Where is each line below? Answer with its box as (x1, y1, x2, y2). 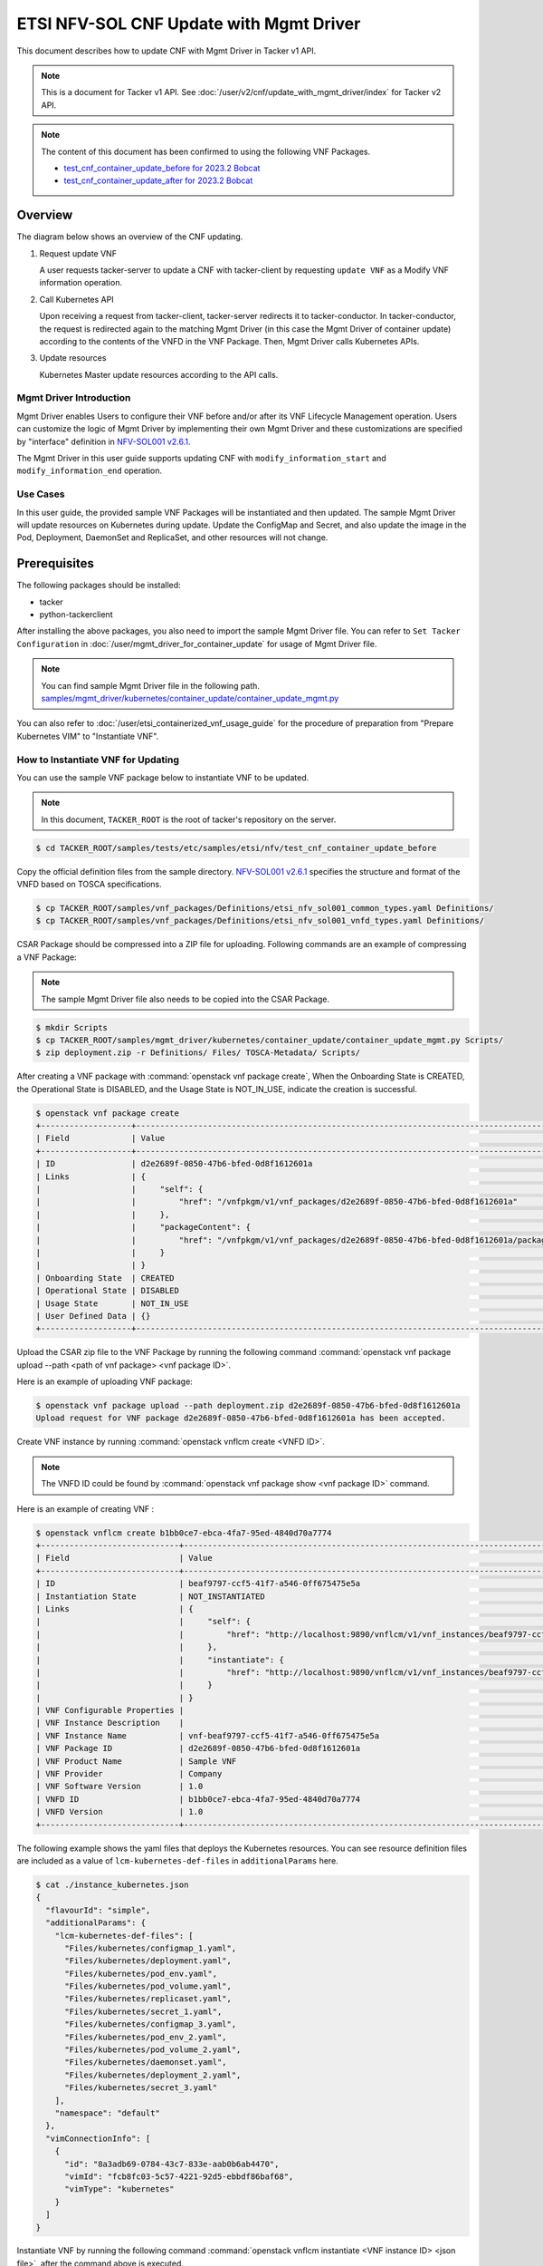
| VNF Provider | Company (35, 1768, 223, 1779)
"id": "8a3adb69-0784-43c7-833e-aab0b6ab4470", (64, 2158, 280, 2169)
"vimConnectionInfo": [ (45, 2133, 151, 2144)
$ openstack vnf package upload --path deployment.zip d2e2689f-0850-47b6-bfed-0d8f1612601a (35, 1400, 461, 1411)
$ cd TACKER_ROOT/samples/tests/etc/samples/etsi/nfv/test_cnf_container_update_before (35, 843, 437, 853)
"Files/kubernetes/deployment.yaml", (64, 1956, 233, 1966)
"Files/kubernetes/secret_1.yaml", (64, 2006, 223, 2017)
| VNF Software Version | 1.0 (35, 1781, 204, 1792)
